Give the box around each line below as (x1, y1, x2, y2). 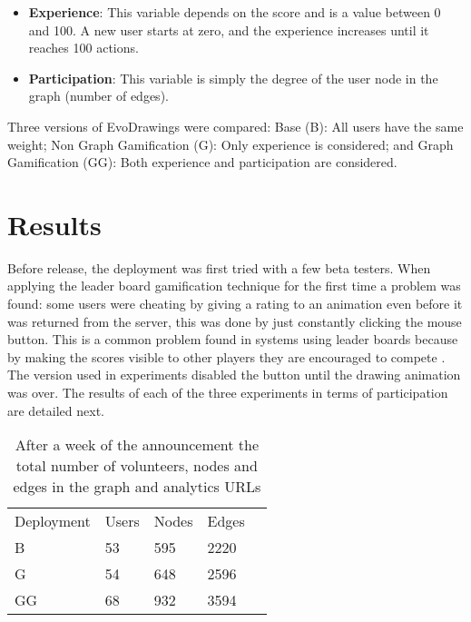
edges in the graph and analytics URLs (13, 476, 261, 498)
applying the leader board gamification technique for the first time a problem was (7, 276, 461, 295)
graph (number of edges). (28, 86, 169, 105)
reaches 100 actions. (28, 38, 139, 57)
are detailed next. (7, 400, 104, 420)
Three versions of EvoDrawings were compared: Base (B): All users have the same (7, 116, 464, 135)
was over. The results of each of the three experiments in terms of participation (7, 383, 448, 402)
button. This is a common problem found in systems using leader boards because (7, 330, 458, 349)
